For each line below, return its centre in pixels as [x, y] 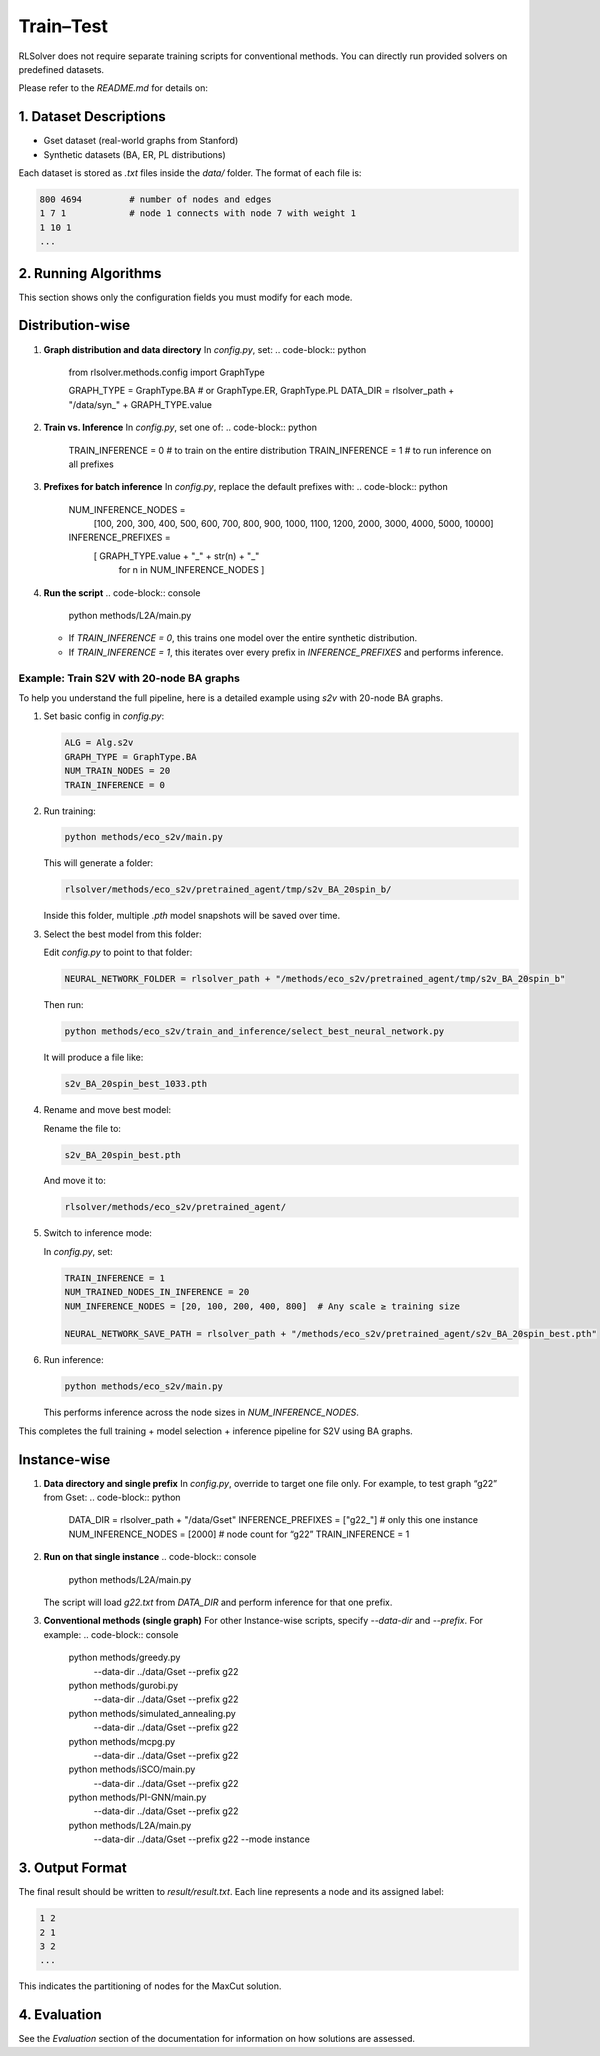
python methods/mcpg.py [122, 1741]
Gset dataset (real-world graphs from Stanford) [141, 141]
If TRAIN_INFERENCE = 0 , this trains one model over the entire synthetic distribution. [243, 638]
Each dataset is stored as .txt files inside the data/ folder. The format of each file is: [190, 173]
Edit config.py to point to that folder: [118, 952]
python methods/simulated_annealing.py [152, 1713]
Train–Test [63, 26]
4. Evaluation [60, 2015]
